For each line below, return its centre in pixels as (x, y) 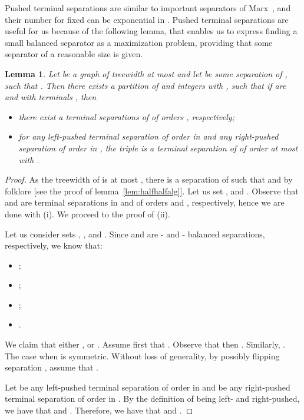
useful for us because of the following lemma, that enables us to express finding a (151, 31)
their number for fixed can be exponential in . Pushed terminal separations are (147, 19)
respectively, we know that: (54, 245)
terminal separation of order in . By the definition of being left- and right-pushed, (152, 398)
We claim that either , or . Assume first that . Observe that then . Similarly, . (145, 344)
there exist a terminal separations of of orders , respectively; (126, 116)
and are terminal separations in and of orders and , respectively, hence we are (145, 202)
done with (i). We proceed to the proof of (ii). (87, 214)
